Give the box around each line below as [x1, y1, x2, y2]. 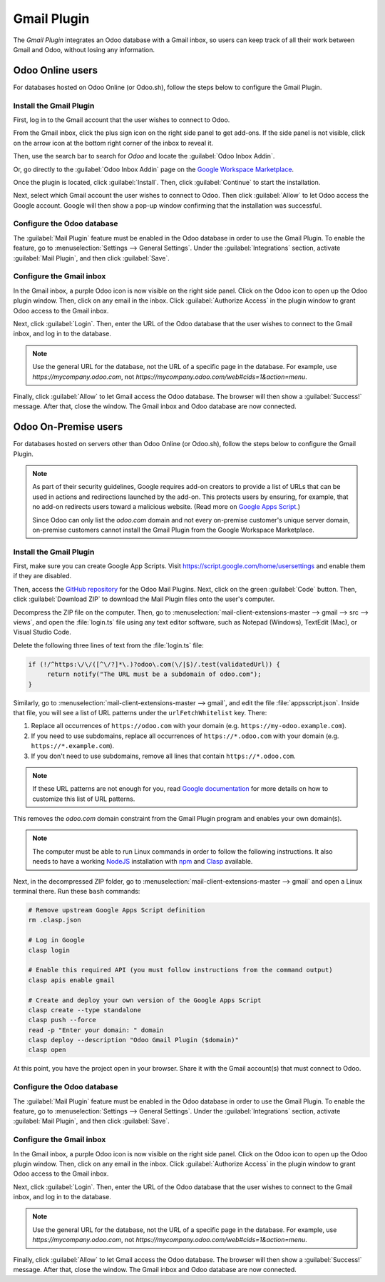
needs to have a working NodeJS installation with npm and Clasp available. [32, 857, 253, 866]
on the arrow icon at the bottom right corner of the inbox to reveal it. [13, 138, 214, 147]
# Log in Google [28, 936, 86, 944]
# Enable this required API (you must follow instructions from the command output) [28, 966, 333, 974]
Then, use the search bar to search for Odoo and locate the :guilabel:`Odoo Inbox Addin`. [13, 152, 275, 161]
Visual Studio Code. [13, 628, 71, 637]
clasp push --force [28, 1016, 96, 1024]
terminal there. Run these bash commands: [13, 887, 140, 896]
